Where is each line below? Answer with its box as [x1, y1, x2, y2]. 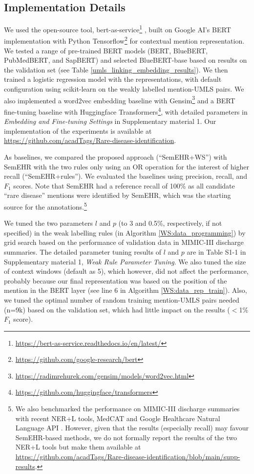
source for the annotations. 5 [4, 200, 87, 212]
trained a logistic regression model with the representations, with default [4, 74, 222, 84]
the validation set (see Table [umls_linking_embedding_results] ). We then [4, 64, 228, 74]
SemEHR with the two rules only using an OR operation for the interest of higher [4, 161, 249, 171]
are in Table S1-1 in [187, 246, 246, 257]
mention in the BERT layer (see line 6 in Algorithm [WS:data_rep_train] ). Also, [4, 285, 247, 295]
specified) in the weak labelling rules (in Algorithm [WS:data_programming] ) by [4, 227, 246, 237]
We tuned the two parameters [4, 218, 93, 228]
